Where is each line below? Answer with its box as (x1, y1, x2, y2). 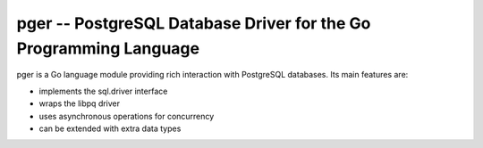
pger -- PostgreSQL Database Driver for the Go (16, 13, 371, 33)
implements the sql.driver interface (38, 86, 168, 96)
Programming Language (16, 38, 200, 58)
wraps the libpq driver (38, 98, 121, 109)
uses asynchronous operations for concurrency (38, 111, 215, 121)
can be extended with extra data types (38, 123, 182, 134)
